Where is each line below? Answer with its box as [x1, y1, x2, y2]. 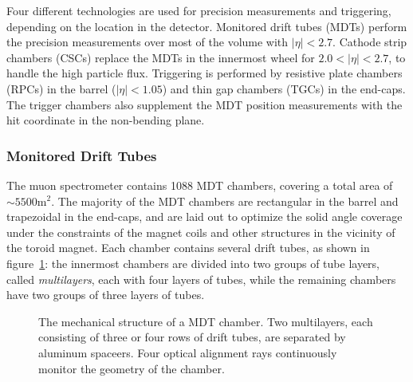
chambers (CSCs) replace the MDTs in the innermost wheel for [6, 49, 315, 65]
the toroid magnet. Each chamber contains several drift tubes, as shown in [6, 239, 370, 256]
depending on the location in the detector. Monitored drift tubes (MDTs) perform [6, 18, 407, 34]
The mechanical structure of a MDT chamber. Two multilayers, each [38, 313, 373, 329]
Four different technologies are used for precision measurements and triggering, [6, 2, 391, 18]
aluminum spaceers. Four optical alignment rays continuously [38, 344, 337, 360]
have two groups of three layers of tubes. [6, 286, 205, 303]
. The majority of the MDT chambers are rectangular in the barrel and [51, 192, 399, 209]
